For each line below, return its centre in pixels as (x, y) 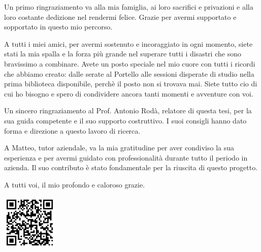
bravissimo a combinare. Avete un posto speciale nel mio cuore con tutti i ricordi (130, 63)
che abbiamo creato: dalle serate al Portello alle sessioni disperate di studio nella (129, 73)
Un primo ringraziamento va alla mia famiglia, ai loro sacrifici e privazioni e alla (129, 7)
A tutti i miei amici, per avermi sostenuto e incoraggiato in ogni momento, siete (128, 43)
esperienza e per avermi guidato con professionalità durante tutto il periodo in (126, 157)
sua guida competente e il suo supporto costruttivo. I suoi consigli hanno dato (125, 120)
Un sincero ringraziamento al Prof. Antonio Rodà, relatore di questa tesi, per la (128, 111)
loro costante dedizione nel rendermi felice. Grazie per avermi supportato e (120, 17)
